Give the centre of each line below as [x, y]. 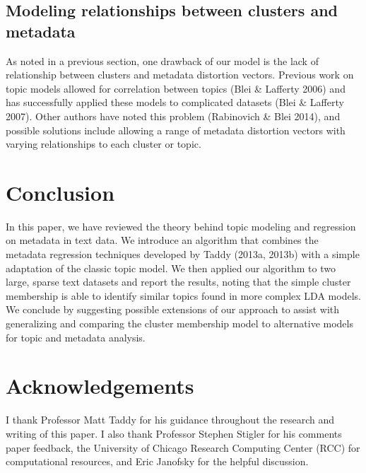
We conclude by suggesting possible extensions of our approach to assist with [173, 309]
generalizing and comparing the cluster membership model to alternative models [179, 323]
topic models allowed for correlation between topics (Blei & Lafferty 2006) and [176, 88]
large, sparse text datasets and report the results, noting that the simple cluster [178, 282]
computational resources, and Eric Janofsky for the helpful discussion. [157, 461]
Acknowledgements [100, 386]
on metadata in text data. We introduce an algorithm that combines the [162, 240]
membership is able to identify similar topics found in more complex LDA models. [183, 295]
